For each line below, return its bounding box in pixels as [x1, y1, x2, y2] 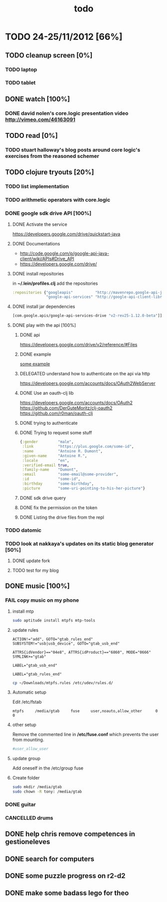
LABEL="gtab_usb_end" [12, 663, 57, 668]
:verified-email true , [22, 463, 70, 468]
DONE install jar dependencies [12, 303, 75, 310]
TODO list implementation [5, 183, 69, 190]
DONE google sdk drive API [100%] [5, 210, 92, 217]
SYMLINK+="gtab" [12, 654, 46, 659]
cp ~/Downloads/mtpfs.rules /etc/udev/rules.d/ [12, 680, 113, 685]
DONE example [19, 351, 51, 357]
